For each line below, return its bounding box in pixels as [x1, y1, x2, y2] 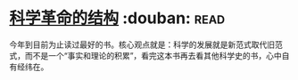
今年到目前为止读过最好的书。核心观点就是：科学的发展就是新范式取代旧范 [9, 39, 283, 50]
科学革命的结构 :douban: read [9, 8, 226, 28]
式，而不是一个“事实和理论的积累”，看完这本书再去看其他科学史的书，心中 [9, 50, 283, 60]
